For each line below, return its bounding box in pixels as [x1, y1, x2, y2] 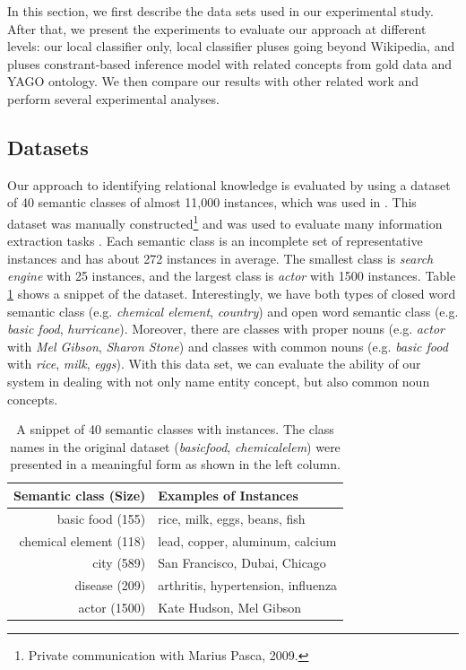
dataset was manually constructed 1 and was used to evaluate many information [7, 211, 443, 232]
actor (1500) [78, 598, 146, 617]
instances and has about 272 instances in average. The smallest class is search [7, 248, 434, 267]
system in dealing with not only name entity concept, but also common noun [7, 371, 430, 390]
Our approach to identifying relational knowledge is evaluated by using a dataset [7, 175, 451, 194]
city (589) [92, 553, 146, 572]
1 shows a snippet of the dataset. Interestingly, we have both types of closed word [7, 283, 456, 302]
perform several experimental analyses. [7, 89, 220, 108]
